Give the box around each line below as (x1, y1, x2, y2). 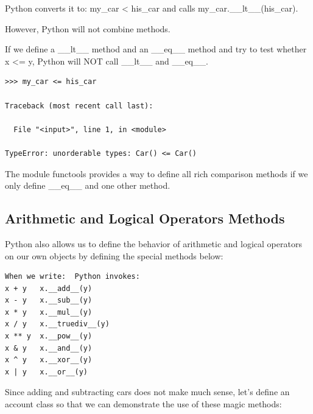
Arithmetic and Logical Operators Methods (5, 209, 285, 228)
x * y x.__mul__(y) (5, 307, 93, 317)
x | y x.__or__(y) (5, 367, 88, 376)
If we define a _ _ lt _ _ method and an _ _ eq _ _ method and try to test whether (5, 43, 307, 55)
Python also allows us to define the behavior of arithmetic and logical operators (5, 237, 302, 250)
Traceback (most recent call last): (5, 101, 153, 110)
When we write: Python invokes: (5, 272, 140, 281)
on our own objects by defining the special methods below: (5, 249, 223, 262)
